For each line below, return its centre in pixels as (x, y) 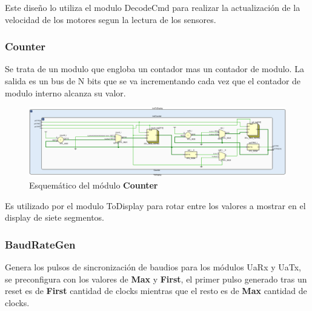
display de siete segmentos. (55, 217)
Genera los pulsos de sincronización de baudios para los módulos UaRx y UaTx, (153, 267)
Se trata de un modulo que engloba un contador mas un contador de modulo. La (154, 69)
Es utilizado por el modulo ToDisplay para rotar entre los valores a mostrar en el (155, 205)
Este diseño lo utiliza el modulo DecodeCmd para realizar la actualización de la (153, 7)
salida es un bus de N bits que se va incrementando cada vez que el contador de (153, 81)
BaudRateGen (40, 244)
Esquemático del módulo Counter (94, 185)
